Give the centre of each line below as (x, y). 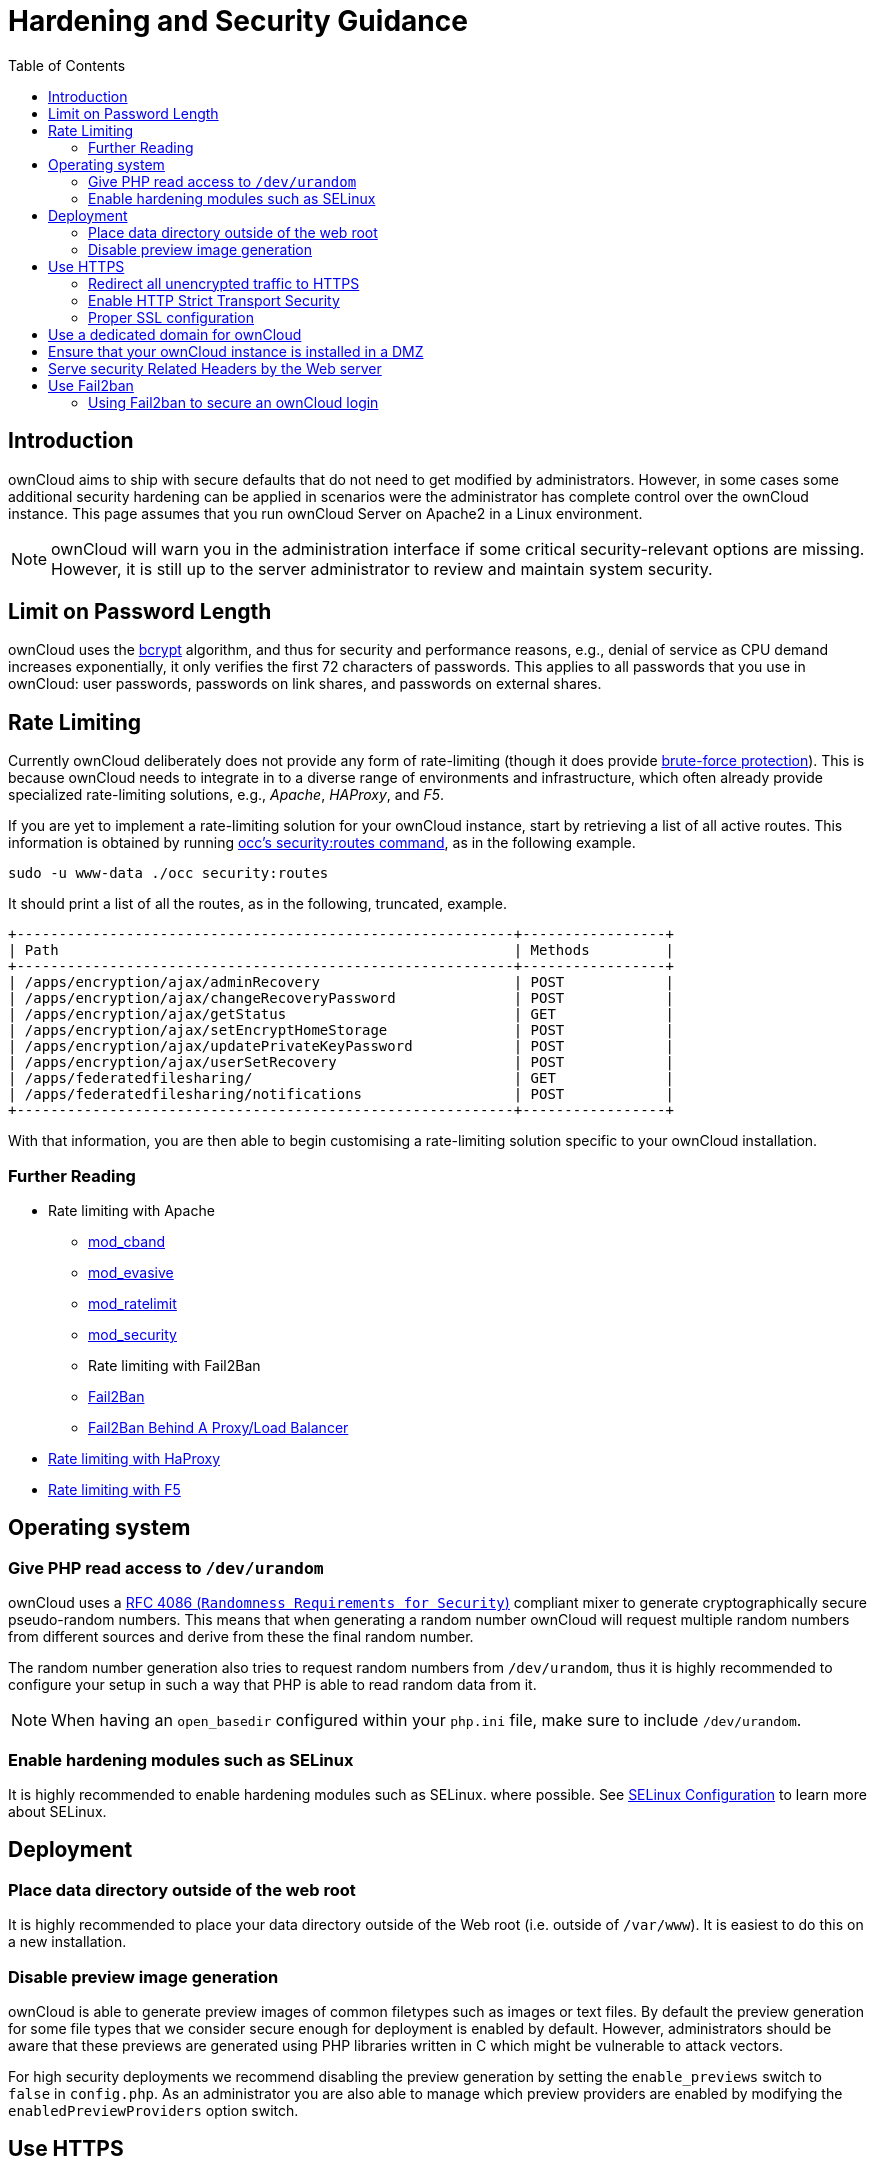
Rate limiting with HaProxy (134, 1459)
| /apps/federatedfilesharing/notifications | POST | (341, 1094)
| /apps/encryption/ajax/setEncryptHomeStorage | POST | (341, 1030)
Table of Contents (67, 65)
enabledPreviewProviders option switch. (153, 2110)
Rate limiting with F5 (114, 1490)
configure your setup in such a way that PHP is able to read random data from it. (272, 1685)
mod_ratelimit (132, 1304)
